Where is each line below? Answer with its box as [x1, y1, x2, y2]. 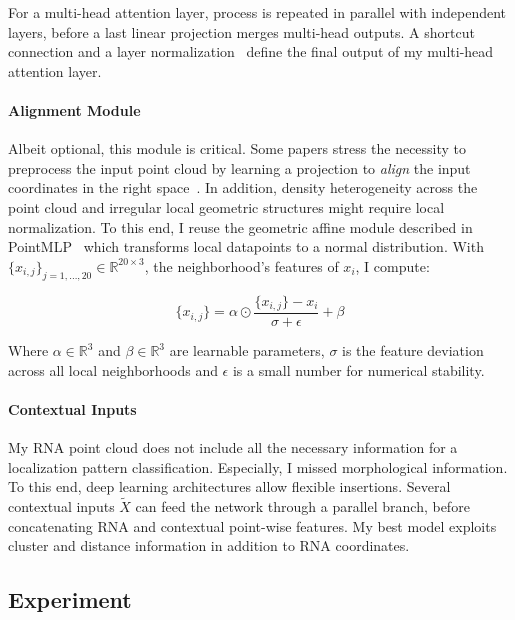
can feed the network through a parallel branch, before [135, 496, 470, 516]
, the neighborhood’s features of [144, 255, 339, 276]
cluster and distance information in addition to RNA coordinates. [8, 535, 410, 556]
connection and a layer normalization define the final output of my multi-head [8, 41, 494, 62]
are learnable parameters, [169, 340, 325, 361]
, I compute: [355, 255, 430, 276]
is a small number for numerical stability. [232, 359, 485, 380]
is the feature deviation [342, 340, 484, 361]
